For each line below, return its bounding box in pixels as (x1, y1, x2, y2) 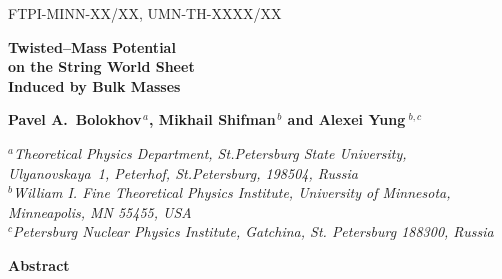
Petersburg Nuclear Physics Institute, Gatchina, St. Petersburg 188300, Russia (13, 221, 494, 242)
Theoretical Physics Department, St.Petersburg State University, (13, 142, 407, 163)
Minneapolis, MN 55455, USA (8, 201, 192, 222)
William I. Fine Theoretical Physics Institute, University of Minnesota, (12, 182, 451, 203)
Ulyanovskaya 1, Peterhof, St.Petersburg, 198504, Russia (8, 162, 359, 183)
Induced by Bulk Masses (8, 75, 181, 96)
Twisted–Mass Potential (8, 36, 176, 57)
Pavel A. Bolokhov (8, 109, 142, 130)
